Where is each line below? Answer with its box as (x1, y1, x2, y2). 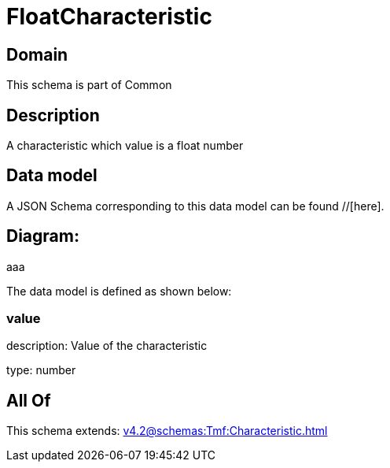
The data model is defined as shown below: (6, 284, 232, 298)
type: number (6, 363, 76, 377)
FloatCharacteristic (6, 3, 212, 30)
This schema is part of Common (6, 78, 172, 92)
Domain (6, 44, 68, 65)
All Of (6, 390, 51, 410)
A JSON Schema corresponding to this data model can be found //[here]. (6, 199, 384, 213)
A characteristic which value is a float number (6, 139, 244, 153)
